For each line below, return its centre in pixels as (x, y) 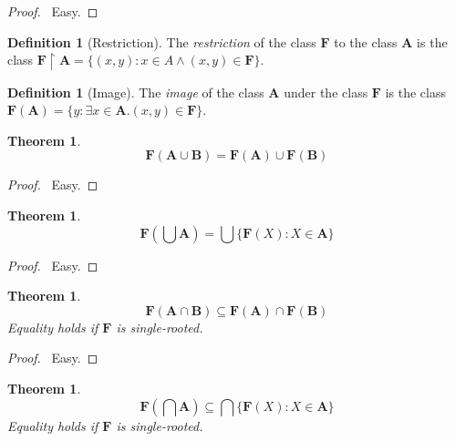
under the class (326, 92)
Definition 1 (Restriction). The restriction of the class (162, 41)
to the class (366, 41)
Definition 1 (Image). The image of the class (136, 92)
